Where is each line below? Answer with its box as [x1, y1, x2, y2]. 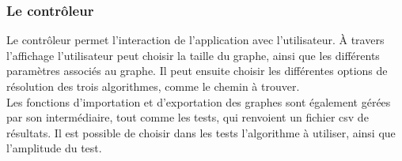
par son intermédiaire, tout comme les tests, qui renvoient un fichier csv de [6, 109, 369, 125]
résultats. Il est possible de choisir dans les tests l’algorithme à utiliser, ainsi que [6, 124, 396, 140]
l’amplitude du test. [6, 140, 102, 156]
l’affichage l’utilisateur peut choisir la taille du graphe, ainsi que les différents [6, 47, 380, 63]
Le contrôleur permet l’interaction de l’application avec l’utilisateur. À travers [6, 32, 385, 48]
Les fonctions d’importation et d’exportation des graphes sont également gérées [6, 93, 391, 110]
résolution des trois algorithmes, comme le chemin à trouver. [6, 78, 300, 94]
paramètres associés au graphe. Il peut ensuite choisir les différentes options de [6, 62, 388, 79]
